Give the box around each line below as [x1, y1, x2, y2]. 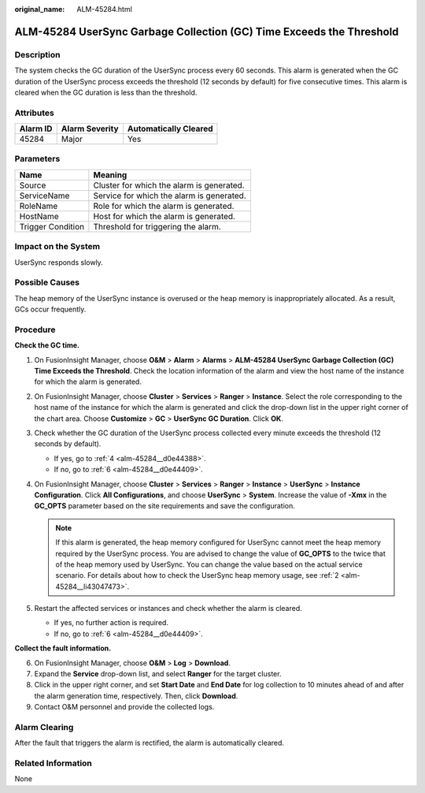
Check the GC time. [14, 341, 80, 350]
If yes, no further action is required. [54, 618, 169, 627]
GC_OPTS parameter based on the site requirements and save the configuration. [34, 501, 295, 511]
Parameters [14, 154, 61, 165]
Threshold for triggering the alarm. [93, 221, 222, 232]
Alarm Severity [61, 123, 119, 134]
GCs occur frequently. [14, 304, 87, 315]
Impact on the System [14, 241, 101, 252]
